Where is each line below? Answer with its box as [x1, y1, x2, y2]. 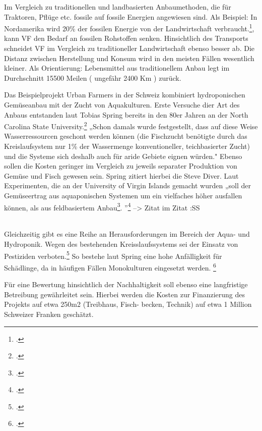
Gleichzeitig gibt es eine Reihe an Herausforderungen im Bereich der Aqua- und [4, 229, 250, 239]
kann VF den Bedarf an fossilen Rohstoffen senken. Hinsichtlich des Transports [4, 33, 248, 43]
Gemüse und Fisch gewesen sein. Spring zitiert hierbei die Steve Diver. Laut [4, 170, 239, 181]
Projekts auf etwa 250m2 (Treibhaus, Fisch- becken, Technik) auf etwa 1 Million [4, 299, 252, 309]
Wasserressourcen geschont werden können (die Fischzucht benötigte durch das [4, 131, 247, 141]
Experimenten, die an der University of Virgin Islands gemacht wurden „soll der [4, 180, 251, 191]
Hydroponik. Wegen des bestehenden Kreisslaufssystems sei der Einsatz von [4, 239, 238, 249]
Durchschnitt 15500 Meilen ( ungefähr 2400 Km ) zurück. [4, 72, 181, 83]
